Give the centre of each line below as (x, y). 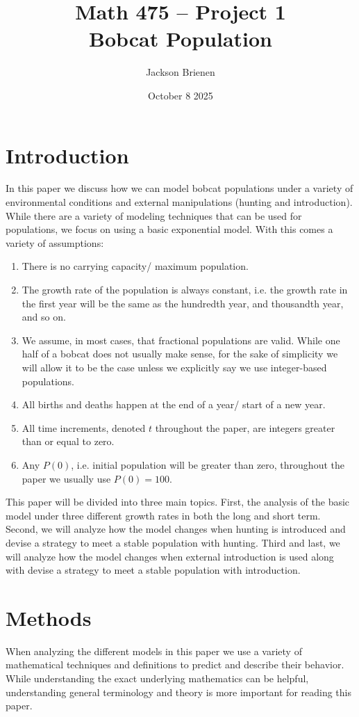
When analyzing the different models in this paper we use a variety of (154, 651)
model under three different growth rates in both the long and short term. (163, 515)
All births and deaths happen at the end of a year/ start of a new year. (174, 404)
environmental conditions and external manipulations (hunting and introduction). (179, 202)
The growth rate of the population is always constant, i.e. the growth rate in (185, 289)
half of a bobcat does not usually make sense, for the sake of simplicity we (180, 354)
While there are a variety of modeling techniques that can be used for (154, 215)
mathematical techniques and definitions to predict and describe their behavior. (175, 664)
